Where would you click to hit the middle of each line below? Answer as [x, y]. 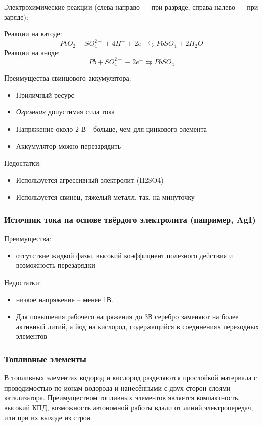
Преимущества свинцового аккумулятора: [68, 78]
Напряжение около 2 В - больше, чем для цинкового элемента [111, 129]
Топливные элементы [45, 358]
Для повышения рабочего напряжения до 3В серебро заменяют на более [127, 316]
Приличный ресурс [45, 94]
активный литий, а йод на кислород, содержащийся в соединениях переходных [137, 326]
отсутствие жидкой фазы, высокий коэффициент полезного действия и [124, 255]
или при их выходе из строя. [48, 417]
